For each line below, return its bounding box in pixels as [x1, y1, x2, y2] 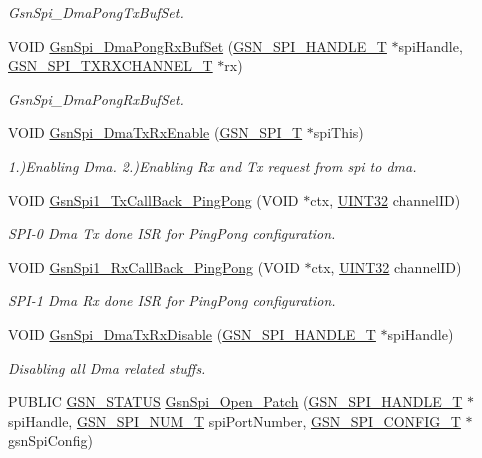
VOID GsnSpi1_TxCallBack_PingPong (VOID [8, 189, 299, 210]
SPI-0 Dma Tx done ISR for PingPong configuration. [8, 223, 336, 244]
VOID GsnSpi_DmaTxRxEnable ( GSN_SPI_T [8, 122, 303, 143]
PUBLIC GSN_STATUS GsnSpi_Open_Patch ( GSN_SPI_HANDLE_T [8, 391, 463, 412]
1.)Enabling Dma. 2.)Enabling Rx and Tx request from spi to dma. [8, 155, 417, 176]
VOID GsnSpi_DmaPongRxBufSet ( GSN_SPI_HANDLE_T [8, 35, 387, 56]
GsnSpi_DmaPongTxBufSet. [8, 2, 184, 22]
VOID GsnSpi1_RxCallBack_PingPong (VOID [8, 256, 300, 277]
